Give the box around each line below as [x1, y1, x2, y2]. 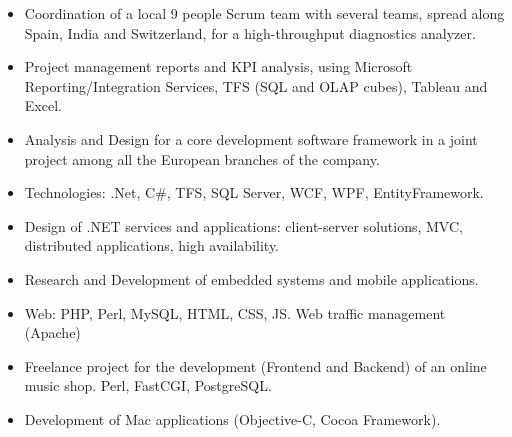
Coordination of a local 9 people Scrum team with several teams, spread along [24, 3, 505, 23]
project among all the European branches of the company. [24, 148, 380, 169]
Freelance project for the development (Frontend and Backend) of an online [24, 355, 487, 376]
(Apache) [24, 322, 81, 343]
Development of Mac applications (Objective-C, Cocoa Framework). [24, 408, 441, 429]
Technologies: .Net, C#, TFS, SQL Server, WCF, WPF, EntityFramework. [24, 182, 484, 203]
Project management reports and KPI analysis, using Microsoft [24, 56, 413, 77]
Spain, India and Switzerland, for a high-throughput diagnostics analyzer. [24, 22, 476, 43]
